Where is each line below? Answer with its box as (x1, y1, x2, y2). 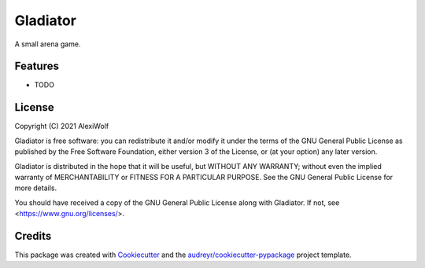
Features (14, 60, 59, 73)
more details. (14, 183, 57, 193)
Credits (14, 229, 52, 243)
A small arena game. (14, 39, 81, 49)
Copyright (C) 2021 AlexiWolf (14, 122, 109, 131)
